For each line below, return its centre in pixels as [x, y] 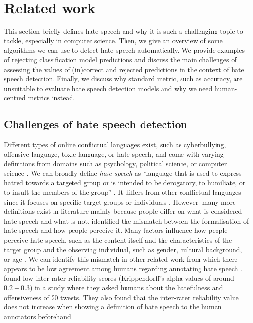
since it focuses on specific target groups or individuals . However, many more [120, 201]
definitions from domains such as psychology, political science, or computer [116, 163]
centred [15, 98]
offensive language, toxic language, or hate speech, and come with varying [114, 154]
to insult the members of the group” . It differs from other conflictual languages [123, 192]
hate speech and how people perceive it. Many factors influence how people [116, 230]
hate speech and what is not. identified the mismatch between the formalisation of [126, 220]
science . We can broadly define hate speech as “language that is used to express [123, 173]
